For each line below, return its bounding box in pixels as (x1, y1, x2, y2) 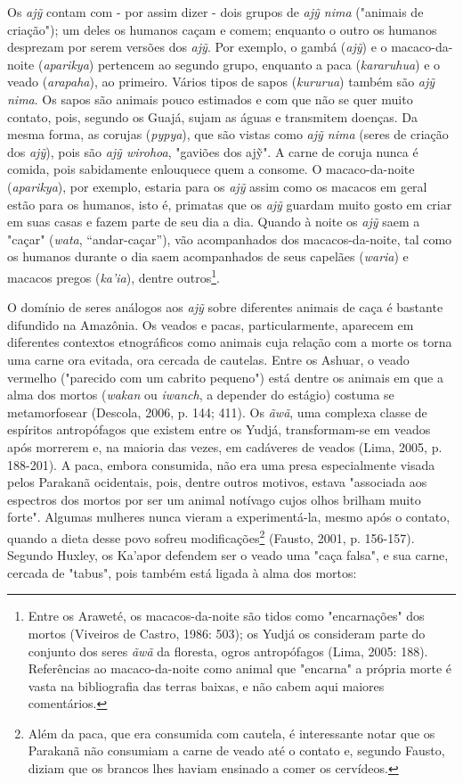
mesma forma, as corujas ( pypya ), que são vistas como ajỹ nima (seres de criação (7, 125, 449, 144)
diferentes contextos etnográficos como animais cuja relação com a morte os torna (7, 333, 452, 351)
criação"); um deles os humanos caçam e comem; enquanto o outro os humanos (7, 20, 437, 38)
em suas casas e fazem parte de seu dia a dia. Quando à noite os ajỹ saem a (7, 212, 420, 231)
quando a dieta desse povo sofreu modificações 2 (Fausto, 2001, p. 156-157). (7, 525, 415, 547)
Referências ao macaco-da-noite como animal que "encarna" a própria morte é (28, 659, 452, 678)
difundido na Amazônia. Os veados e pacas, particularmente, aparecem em (7, 315, 414, 334)
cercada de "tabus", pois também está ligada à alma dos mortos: (7, 563, 357, 581)
